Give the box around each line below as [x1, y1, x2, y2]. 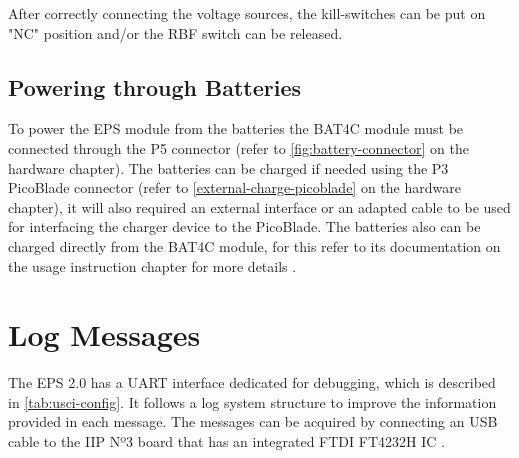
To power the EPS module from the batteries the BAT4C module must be [8, 118, 464, 139]
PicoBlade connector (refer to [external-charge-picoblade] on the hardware [8, 177, 461, 198]
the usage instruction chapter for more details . [8, 255, 297, 276]
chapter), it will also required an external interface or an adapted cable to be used [8, 196, 511, 217]
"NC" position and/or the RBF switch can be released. [8, 22, 343, 43]
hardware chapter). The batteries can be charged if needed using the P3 [8, 157, 449, 178]
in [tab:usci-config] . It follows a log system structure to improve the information [8, 391, 497, 412]
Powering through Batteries [8, 71, 302, 102]
